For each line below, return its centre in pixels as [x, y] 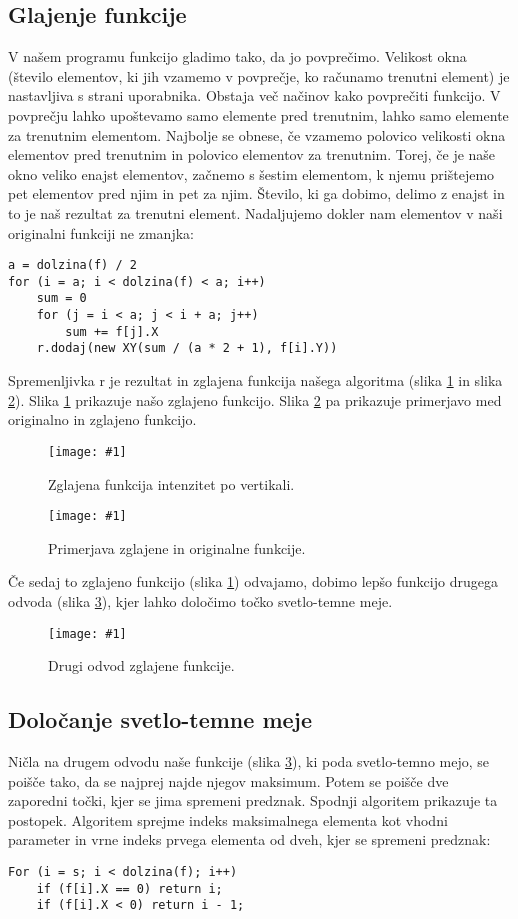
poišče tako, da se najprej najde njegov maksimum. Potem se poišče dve [228, 780]
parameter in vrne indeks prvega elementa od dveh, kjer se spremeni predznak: [249, 839]
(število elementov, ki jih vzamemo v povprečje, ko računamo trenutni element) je [259, 75]
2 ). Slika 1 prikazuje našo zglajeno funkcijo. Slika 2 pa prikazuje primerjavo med [255, 399]
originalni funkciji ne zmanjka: [101, 232]
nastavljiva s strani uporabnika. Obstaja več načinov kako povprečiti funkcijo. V [254, 95]
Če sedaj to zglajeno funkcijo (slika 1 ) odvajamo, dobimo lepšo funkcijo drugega [253, 581]
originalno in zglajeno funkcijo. [102, 419]
